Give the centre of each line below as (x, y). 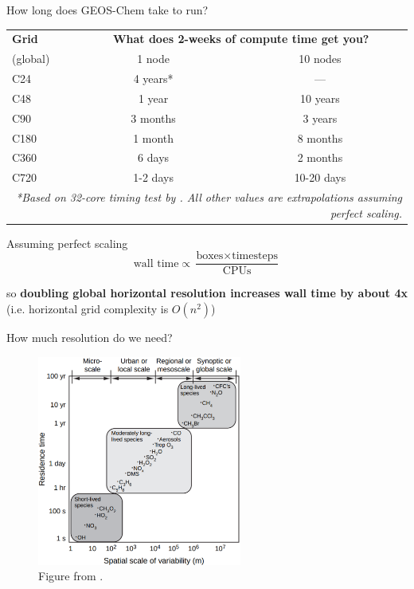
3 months (153, 118)
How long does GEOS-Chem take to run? (107, 10)
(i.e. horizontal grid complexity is (88, 309)
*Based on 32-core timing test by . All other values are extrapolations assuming (209, 197)
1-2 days (153, 177)
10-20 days (320, 177)
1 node (154, 59)
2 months (320, 157)
